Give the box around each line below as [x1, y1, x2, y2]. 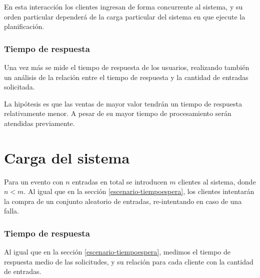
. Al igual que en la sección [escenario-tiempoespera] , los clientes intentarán [23, 186, 254, 196]
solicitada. [4, 81, 35, 92]
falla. [4, 205, 19, 216]
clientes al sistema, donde [178, 176, 256, 186]
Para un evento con [4, 176, 63, 186]
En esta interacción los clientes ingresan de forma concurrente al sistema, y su [4, 1, 243, 11]
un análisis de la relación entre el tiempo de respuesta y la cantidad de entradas [4, 71, 248, 82]
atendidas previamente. [4, 117, 75, 128]
